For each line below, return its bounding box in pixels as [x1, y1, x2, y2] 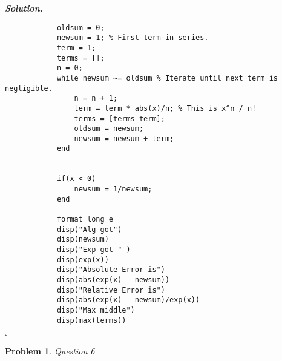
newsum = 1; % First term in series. [56, 33, 209, 42]
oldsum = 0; [56, 23, 105, 32]
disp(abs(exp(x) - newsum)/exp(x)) [56, 296, 200, 305]
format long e [56, 215, 113, 224]
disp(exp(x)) [56, 255, 109, 264]
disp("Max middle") [56, 305, 135, 314]
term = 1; [56, 43, 96, 52]
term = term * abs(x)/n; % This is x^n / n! [74, 104, 257, 113]
